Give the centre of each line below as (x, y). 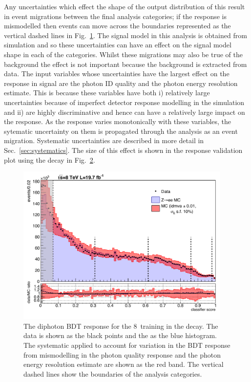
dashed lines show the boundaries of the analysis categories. (113, 373)
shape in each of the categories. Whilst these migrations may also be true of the (123, 54)
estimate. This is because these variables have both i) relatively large (107, 93)
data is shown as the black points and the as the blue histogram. (120, 335)
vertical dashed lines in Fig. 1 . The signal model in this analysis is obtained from (125, 35)
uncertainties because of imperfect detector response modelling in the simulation (124, 102)
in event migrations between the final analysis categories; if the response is (115, 16)
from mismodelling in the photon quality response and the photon (122, 354)
